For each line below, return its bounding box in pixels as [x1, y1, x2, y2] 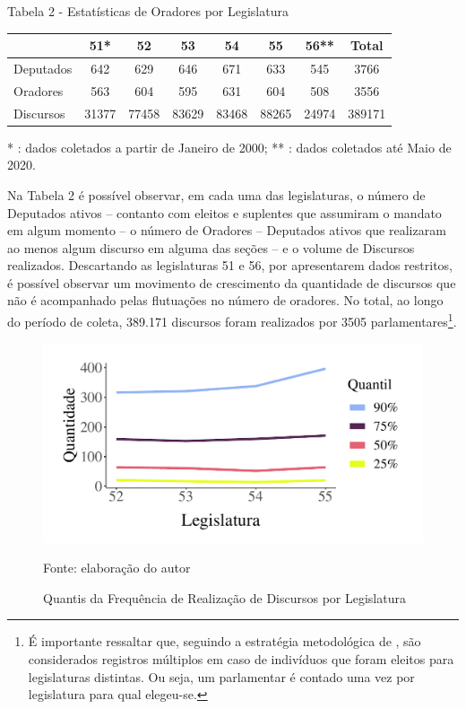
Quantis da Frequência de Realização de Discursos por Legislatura [43, 588, 406, 607]
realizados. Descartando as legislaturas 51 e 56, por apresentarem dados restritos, [7, 256, 453, 275]
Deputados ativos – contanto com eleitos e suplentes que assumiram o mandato [7, 203, 442, 222]
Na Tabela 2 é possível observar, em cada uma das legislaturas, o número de [7, 185, 426, 204]
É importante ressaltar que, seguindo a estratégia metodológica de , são [28, 632, 421, 651]
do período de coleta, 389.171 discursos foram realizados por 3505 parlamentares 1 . [7, 310, 457, 330]
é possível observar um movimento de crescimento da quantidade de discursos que [7, 273, 456, 292]
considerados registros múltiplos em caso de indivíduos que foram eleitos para [28, 650, 454, 669]
